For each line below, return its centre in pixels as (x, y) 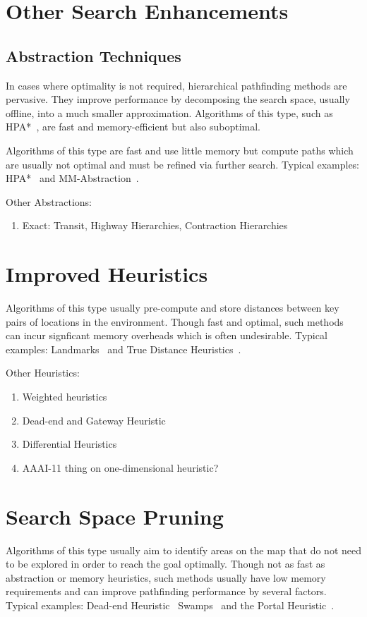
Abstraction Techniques (94, 55)
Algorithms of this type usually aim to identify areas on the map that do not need (184, 550)
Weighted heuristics (65, 397)
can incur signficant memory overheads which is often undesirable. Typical (167, 335)
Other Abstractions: (49, 201)
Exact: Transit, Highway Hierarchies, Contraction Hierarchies (155, 225)
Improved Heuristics (107, 274)
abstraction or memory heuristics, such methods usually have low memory (166, 577)
